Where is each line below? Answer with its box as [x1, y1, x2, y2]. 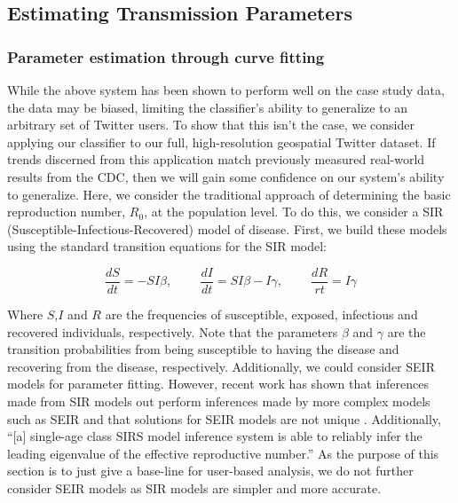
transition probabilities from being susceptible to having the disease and [7, 340, 399, 358]
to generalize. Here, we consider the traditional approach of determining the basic [7, 185, 451, 203]
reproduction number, [7, 202, 126, 221]
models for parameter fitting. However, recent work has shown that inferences [7, 374, 429, 393]
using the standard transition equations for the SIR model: [7, 237, 327, 255]
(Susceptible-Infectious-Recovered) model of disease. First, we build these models [7, 219, 447, 238]
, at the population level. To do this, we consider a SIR [144, 202, 444, 221]
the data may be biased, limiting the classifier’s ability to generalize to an [7, 98, 408, 116]
